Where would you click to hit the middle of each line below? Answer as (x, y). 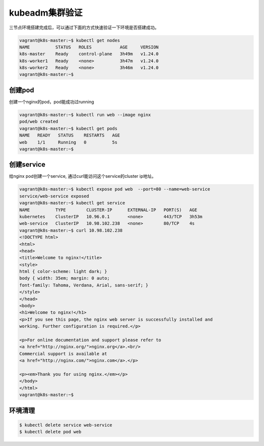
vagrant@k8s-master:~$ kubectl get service (72, 203)
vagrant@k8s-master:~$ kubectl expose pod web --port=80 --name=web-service (115, 189)
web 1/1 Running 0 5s (68, 142)
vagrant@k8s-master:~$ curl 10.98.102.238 (71, 230)
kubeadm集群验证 (46, 13)
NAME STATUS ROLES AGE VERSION (89, 47)
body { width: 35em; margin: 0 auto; (65, 278)
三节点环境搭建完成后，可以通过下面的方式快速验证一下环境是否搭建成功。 (84, 27)
